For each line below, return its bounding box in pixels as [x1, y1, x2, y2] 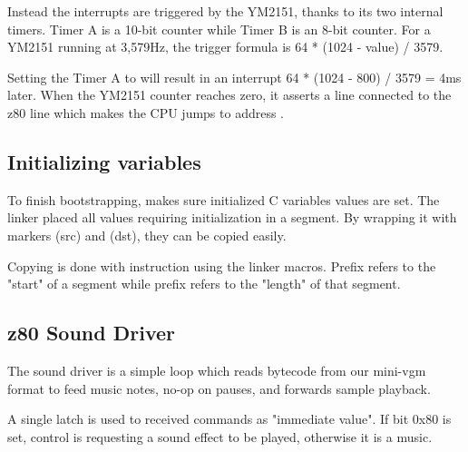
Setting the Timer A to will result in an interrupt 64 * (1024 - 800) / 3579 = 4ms [7, 67, 462, 86]
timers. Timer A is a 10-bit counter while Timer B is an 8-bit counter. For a [7, 19, 431, 38]
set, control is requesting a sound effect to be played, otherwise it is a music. [7, 427, 433, 446]
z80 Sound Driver [7, 319, 175, 347]
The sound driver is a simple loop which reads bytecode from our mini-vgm [7, 360, 426, 379]
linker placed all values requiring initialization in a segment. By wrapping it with [7, 208, 457, 227]
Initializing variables [7, 147, 201, 175]
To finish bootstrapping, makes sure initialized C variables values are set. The [7, 190, 440, 209]
